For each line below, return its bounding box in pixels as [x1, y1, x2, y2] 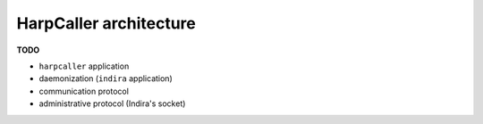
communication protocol [38, 86, 130, 96]
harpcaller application [38, 61, 130, 71]
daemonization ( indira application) [38, 73, 174, 84]
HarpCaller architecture [16, 13, 196, 33]
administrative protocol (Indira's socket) [38, 98, 186, 109]
